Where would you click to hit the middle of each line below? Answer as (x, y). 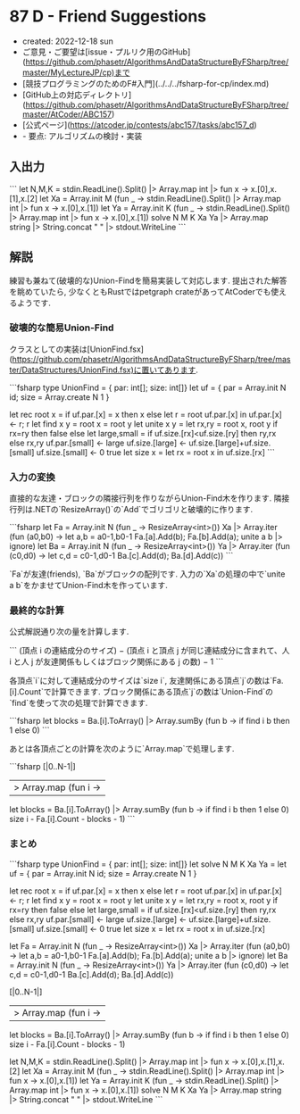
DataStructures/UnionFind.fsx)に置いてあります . (110, 370)
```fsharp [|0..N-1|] (42, 767)
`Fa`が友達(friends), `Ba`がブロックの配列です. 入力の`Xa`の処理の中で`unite (147, 574)
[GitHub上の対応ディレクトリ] (77, 95)
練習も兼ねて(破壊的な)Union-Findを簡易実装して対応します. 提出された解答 (148, 280)
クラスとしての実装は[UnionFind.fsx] (77, 349)
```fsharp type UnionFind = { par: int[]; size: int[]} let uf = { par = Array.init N (148, 387)
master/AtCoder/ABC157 (67, 114)
